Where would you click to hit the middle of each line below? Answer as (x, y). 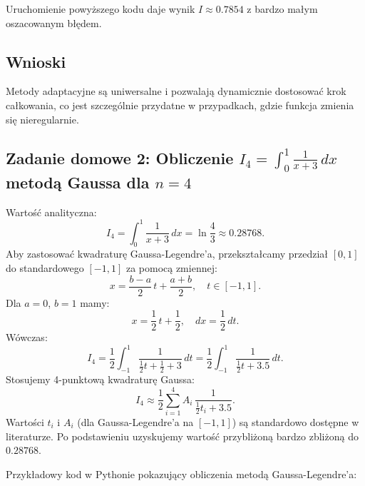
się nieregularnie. (42, 119)
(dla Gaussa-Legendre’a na (135, 421)
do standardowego (45, 268)
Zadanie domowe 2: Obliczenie (120, 157)
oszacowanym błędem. (54, 22)
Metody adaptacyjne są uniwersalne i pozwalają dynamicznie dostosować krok (176, 91)
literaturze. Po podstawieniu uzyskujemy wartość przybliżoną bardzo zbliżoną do (182, 436)
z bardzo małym (282, 9)
